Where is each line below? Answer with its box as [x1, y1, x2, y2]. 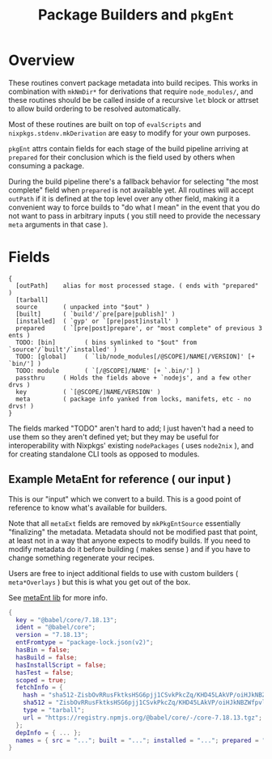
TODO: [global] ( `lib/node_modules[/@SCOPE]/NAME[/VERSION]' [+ [15, 352, 255, 361]
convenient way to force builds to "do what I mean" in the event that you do [8, 202, 261, 212]
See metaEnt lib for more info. [8, 592, 108, 602]
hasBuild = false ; [15, 653, 79, 661]
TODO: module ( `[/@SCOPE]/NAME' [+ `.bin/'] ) [15, 367, 201, 375]
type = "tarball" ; [23, 706, 85, 714]
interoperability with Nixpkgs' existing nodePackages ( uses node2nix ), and [8, 440, 254, 450]
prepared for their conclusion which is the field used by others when [8, 152, 236, 162]
